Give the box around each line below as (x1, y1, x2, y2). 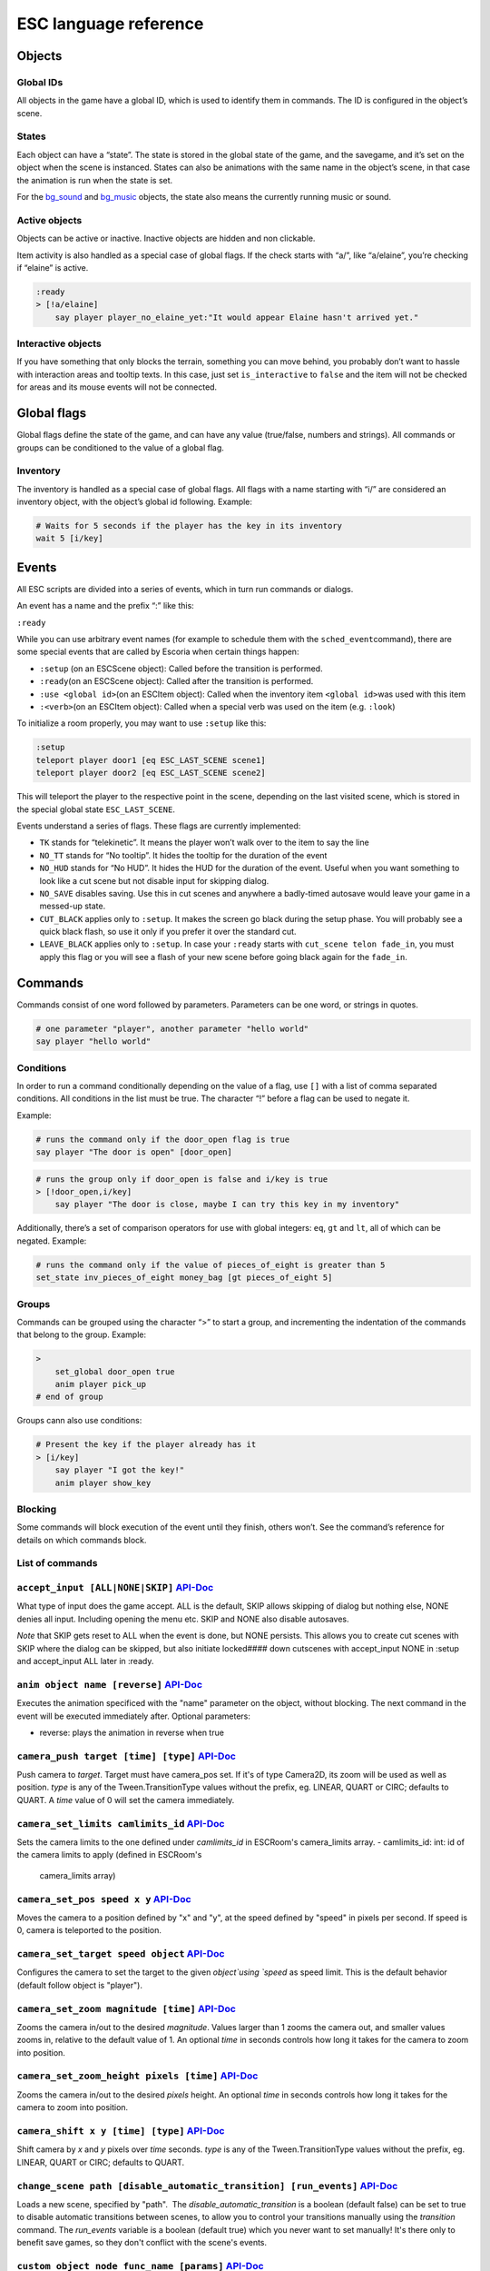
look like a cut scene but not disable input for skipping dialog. (39, 875, 269, 886)
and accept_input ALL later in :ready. (16, 1655, 154, 1666)
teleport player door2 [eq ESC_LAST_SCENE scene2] (35, 768, 267, 778)
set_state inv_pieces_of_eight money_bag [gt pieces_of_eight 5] (35, 1273, 333, 1283)
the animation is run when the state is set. (16, 174, 173, 185)
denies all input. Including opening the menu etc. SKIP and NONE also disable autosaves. (16, 1613, 349, 1624)
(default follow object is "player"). (16, 1979, 142, 1990)
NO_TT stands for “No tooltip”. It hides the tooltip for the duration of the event (39, 849, 328, 860)
